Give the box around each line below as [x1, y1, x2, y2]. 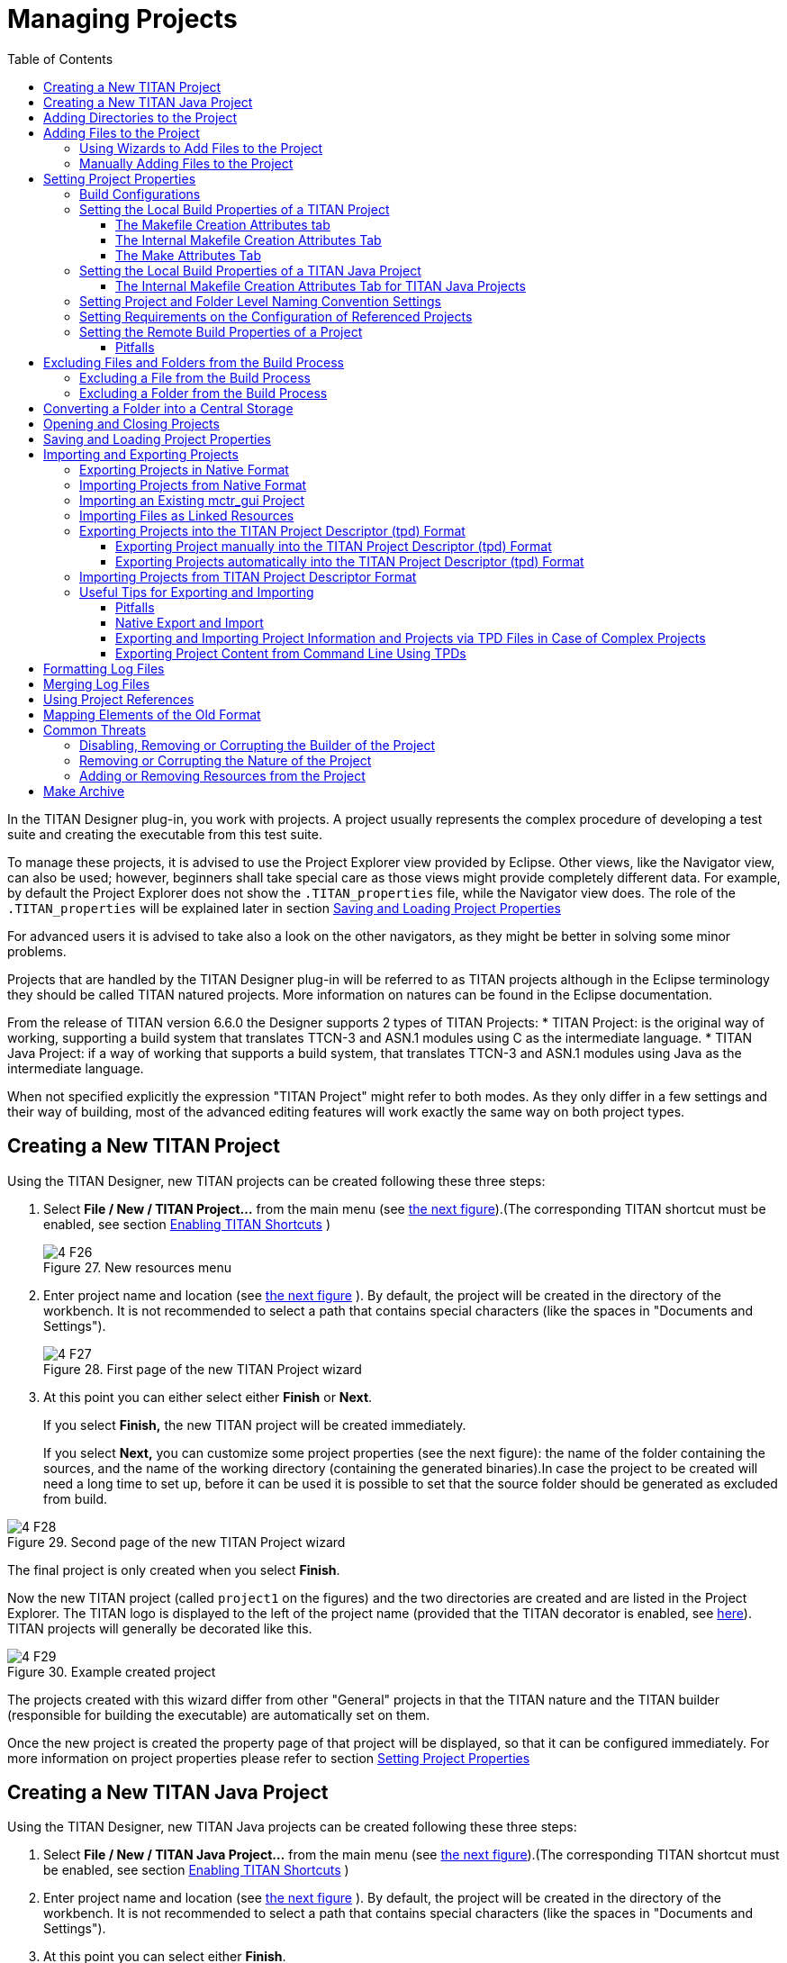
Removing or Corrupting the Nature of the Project [79, 752, 372, 768]
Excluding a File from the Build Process [79, 369, 311, 385]
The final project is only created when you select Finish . [7, 1561, 340, 1578]
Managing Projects [7, 4, 238, 34]
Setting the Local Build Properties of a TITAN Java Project [79, 262, 421, 278]
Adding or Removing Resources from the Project [79, 767, 366, 783]
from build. [43, 1490, 108, 1506]
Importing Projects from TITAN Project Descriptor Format [79, 568, 417, 584]
